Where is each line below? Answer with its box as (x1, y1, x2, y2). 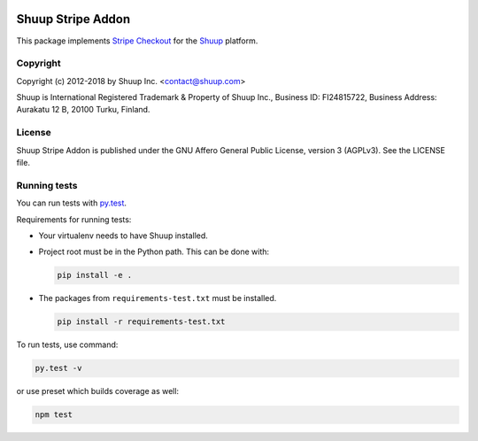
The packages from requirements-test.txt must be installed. (38, 293, 277, 304)
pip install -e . (57, 270, 133, 281)
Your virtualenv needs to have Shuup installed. (38, 230, 208, 241)
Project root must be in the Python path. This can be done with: (38, 246, 270, 257)
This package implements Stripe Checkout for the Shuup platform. (16, 35, 258, 46)
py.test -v (35, 363, 82, 374)
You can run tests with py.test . (16, 197, 127, 208)
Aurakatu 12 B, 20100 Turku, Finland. (16, 104, 150, 115)
